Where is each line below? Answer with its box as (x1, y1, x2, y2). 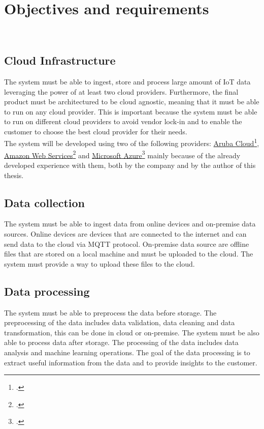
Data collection (4, 194, 85, 210)
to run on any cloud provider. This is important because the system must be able (4, 106, 257, 117)
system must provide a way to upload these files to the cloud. (4, 258, 195, 269)
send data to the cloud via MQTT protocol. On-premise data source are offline (4, 238, 249, 249)
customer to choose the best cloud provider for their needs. (4, 126, 187, 136)
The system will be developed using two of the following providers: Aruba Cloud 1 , (4, 136, 259, 149)
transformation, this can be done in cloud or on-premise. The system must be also (4, 327, 259, 337)
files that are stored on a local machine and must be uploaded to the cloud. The (4, 248, 253, 259)
